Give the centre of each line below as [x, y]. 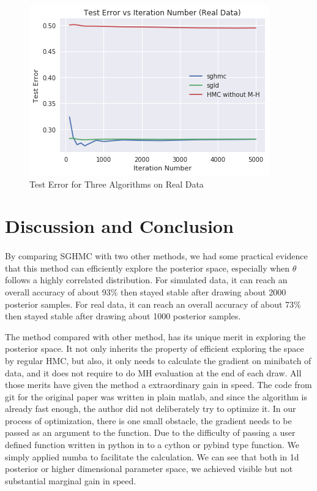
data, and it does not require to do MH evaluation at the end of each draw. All [153, 372]
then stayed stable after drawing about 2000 [203, 291]
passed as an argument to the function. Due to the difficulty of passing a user [150, 432]
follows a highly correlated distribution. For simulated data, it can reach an [146, 280]
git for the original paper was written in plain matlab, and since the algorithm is [156, 396]
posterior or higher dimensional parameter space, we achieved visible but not [149, 469]
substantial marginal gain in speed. [71, 480]
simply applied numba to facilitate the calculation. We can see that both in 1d [152, 456]
